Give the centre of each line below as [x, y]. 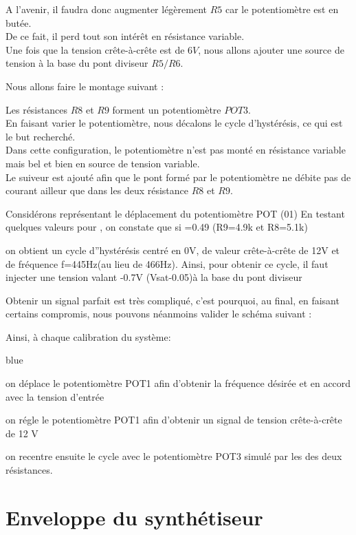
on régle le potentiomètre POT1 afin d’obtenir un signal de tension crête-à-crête [174, 420]
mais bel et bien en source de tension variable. [103, 163]
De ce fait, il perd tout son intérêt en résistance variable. [125, 36]
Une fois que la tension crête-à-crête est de [95, 49]
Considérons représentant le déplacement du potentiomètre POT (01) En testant [175, 213]
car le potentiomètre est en [282, 9]
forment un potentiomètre [167, 109]
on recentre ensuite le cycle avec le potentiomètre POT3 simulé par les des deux [174, 456]
